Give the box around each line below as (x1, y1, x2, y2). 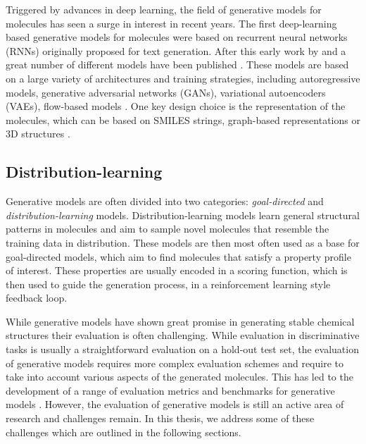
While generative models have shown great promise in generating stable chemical (6, 314, 355, 328)
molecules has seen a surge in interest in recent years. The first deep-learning (6, 16, 337, 30)
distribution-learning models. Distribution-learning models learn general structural (6, 207, 360, 222)
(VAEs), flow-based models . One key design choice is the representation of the (6, 99, 346, 113)
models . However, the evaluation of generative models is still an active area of (6, 397, 344, 412)
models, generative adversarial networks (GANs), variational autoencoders (6, 85, 326, 99)
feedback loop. (6, 290, 68, 305)
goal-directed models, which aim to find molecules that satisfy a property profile (6, 249, 351, 264)
